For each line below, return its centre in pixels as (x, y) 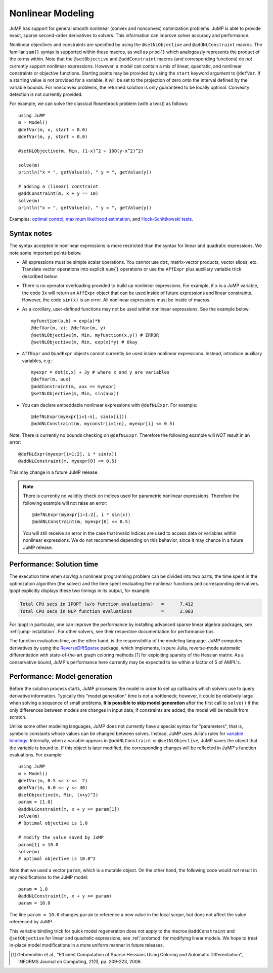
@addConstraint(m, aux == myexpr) (74, 386)
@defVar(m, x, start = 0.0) (53, 130)
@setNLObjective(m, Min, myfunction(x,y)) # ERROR (95, 335)
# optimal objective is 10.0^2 (57, 859)
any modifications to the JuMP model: (49, 877)
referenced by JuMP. (31, 922)
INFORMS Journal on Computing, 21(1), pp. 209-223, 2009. (80, 962)
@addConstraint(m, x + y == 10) (58, 194)
